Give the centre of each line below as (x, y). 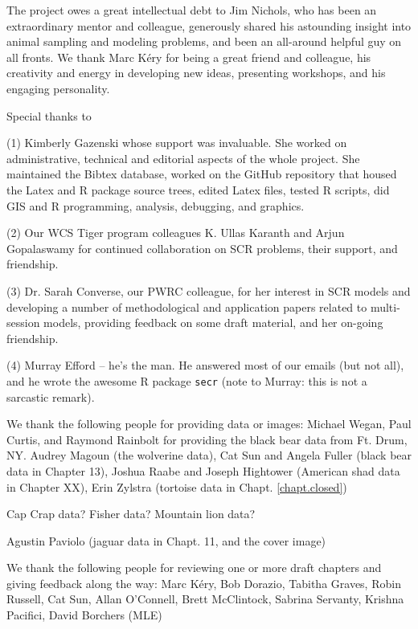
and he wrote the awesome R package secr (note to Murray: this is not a (187, 380)
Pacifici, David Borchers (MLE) (84, 615)
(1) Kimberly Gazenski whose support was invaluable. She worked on (177, 143)
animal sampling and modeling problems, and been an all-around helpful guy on (204, 41)
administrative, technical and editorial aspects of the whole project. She (183, 158)
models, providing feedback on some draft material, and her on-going (213, 323)
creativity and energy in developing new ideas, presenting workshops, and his (196, 73)
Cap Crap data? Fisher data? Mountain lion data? (131, 514)
